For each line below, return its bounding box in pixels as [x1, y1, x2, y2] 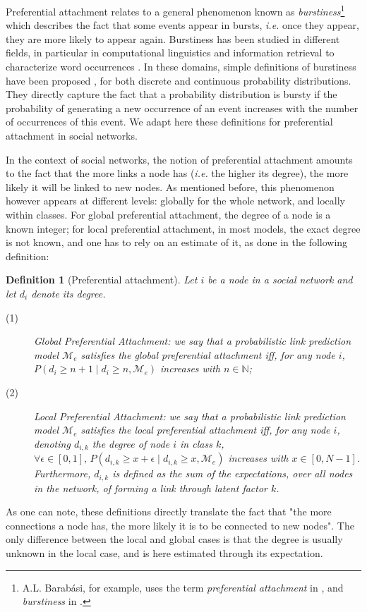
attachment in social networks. [6, 128, 138, 142]
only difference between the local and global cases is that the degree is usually [6, 532, 343, 546]
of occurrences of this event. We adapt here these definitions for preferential [6, 114, 333, 129]
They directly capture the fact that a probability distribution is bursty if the [6, 87, 337, 102]
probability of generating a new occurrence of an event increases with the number [6, 100, 359, 115]
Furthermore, [34, 466, 91, 481]
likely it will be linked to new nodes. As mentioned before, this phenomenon [6, 179, 335, 194]
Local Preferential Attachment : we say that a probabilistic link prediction [34, 408, 346, 423]
